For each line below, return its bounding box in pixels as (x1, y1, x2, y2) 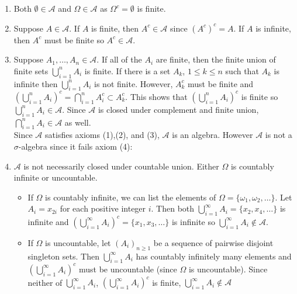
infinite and (27, 215, 69, 227)
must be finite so (44, 33, 104, 46)
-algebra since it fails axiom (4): (18, 140, 133, 153)
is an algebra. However (172, 129, 253, 141)
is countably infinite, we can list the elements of (45, 191, 216, 203)
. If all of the (96, 53, 142, 65)
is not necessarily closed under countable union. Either (23, 160, 219, 172)
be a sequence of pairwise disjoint (153, 236, 274, 248)
